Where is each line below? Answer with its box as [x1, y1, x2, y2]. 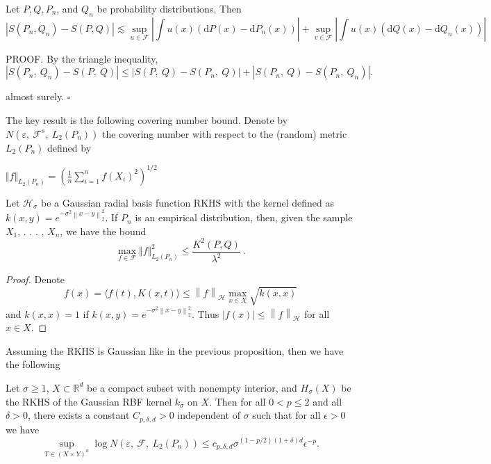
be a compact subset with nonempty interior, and [87, 380, 297, 394]
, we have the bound [60, 223, 147, 238]
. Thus [191, 306, 219, 321]
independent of [177, 408, 240, 422]
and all [313, 394, 342, 408]
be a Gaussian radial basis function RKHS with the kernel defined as [41, 195, 334, 209]
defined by [47, 140, 92, 154]
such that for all [252, 408, 321, 422]
